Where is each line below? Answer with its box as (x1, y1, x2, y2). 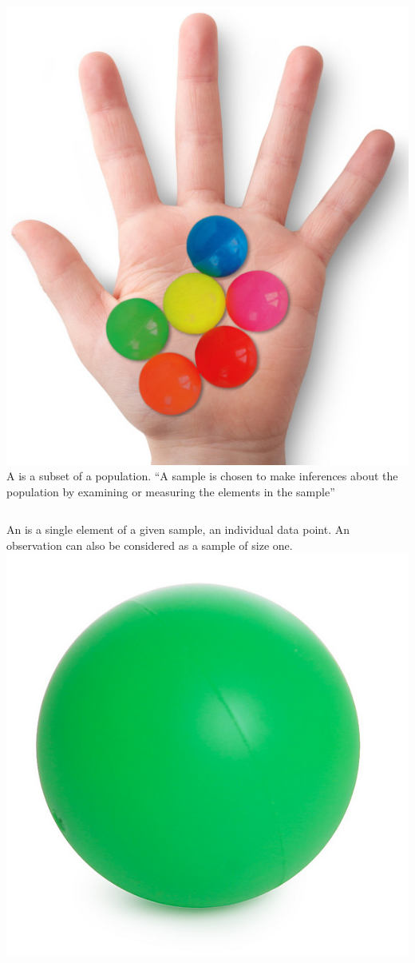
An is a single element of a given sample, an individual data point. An (6, 521, 350, 538)
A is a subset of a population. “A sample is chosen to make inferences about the (6, 468, 398, 484)
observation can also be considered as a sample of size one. (6, 537, 293, 554)
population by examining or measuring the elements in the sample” (6, 483, 335, 499)
